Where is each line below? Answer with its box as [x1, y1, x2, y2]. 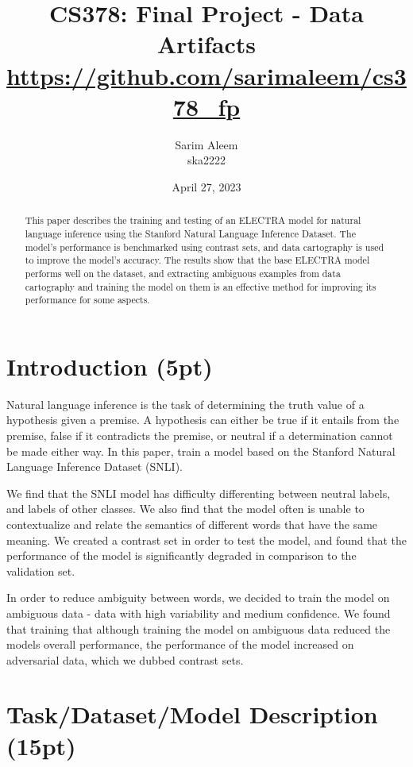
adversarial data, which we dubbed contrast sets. [6, 651, 244, 668]
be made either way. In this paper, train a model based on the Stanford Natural [6, 442, 396, 459]
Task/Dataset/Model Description [6, 698, 378, 730]
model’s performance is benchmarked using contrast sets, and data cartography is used [25, 240, 384, 253]
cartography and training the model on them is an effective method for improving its [25, 279, 376, 293]
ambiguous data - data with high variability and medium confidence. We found [6, 604, 391, 621]
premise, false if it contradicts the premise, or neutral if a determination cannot [6, 426, 393, 443]
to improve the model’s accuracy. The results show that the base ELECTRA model [25, 253, 370, 267]
